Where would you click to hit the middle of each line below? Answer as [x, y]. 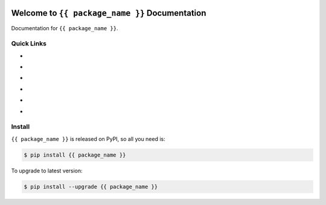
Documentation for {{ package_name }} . [65, 28]
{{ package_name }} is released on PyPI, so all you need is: [88, 138]
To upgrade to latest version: [47, 171]
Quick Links [29, 44]
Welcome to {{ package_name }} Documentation [109, 13]
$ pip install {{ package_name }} [75, 155]
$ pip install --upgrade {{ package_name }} [91, 187]
